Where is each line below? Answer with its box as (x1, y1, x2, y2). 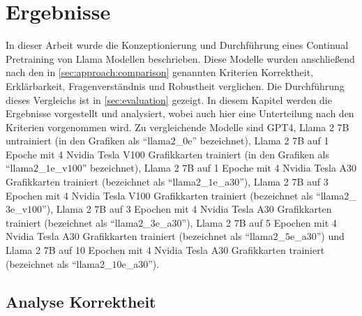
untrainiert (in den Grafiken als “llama (6, 133, 171, 148)
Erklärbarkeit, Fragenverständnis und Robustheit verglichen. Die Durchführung (6, 78, 345, 93)
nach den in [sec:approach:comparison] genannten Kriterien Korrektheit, (6, 65, 314, 80)
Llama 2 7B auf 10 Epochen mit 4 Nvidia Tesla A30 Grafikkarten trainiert (6, 243, 325, 257)
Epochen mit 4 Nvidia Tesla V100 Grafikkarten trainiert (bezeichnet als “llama (6, 188, 345, 202)
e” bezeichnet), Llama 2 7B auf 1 (188, 133, 329, 148)
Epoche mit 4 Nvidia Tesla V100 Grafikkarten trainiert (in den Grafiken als (6, 146, 329, 161)
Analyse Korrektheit (6, 290, 156, 312)
